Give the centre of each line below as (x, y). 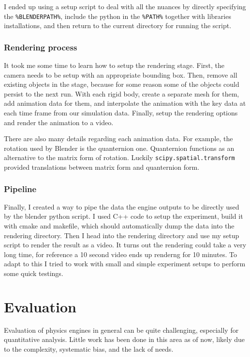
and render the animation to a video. (59, 122)
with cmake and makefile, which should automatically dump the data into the (119, 226)
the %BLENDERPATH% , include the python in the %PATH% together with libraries (118, 16)
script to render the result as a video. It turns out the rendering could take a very (125, 245)
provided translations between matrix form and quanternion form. (102, 167)
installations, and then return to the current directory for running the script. (118, 25)
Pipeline (20, 188)
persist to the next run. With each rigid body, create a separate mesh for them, (122, 93)
